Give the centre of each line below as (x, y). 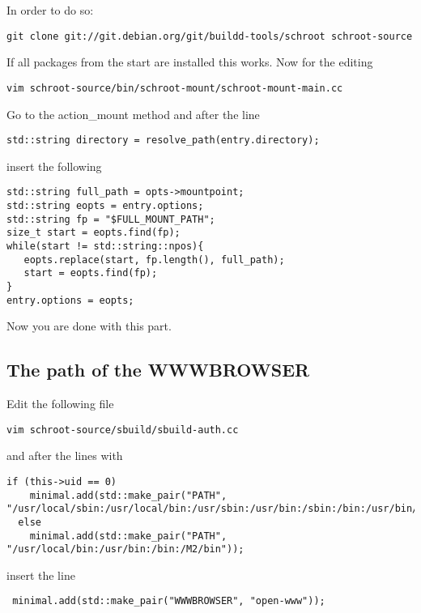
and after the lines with (65, 455)
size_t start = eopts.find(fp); (94, 233)
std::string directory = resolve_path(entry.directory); (163, 140)
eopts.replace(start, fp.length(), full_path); (154, 260)
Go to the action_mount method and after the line (133, 114)
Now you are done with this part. (89, 326)
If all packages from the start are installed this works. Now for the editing (190, 62)
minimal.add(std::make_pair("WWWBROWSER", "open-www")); (169, 601)
